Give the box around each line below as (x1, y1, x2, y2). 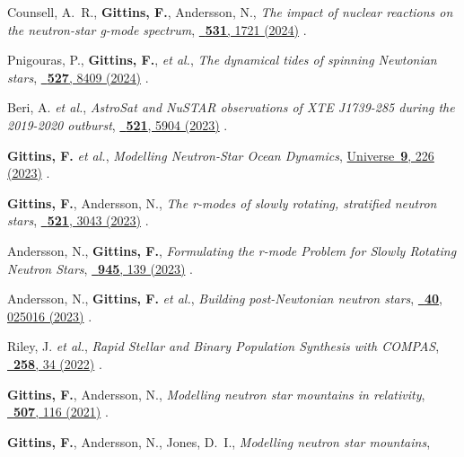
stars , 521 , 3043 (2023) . (7, 211, 149, 230)
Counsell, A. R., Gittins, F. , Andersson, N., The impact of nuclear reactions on (7, 3, 453, 21)
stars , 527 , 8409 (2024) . (7, 67, 149, 86)
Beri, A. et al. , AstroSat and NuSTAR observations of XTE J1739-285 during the (7, 98, 455, 117)
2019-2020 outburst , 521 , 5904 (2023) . (7, 115, 228, 134)
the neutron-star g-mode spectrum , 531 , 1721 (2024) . (7, 20, 307, 39)
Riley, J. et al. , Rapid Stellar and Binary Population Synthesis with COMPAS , (7, 337, 440, 356)
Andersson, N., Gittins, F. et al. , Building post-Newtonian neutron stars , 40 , (7, 289, 442, 308)
